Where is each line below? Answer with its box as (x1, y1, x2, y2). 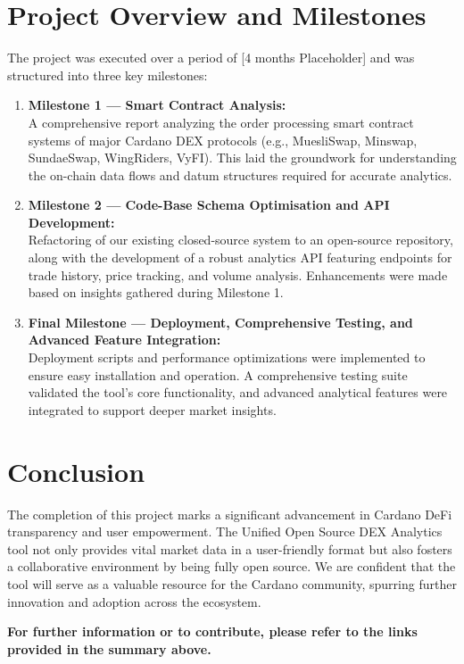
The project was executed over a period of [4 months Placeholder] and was (7, 48, 415, 67)
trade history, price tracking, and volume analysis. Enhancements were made (28, 265, 448, 284)
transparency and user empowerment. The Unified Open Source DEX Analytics (7, 522, 443, 541)
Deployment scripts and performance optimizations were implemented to (28, 348, 426, 367)
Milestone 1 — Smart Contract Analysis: (28, 95, 286, 114)
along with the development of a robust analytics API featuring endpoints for (28, 248, 452, 267)
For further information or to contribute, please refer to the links (7, 622, 418, 641)
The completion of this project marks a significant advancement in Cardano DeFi (7, 504, 452, 523)
